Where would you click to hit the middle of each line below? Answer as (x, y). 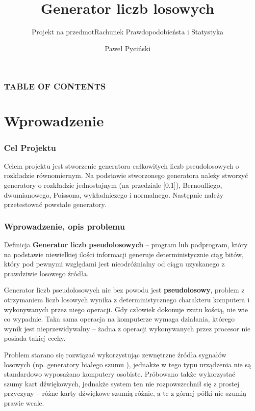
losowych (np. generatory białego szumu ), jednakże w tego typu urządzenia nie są (127, 364)
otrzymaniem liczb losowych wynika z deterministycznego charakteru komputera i (127, 299)
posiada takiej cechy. (35, 338)
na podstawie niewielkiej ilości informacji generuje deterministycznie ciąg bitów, (124, 254)
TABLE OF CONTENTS (55, 86)
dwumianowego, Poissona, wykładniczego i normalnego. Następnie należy (114, 194)
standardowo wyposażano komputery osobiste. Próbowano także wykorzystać (120, 374)
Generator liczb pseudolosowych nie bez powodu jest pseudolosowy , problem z (124, 290)
